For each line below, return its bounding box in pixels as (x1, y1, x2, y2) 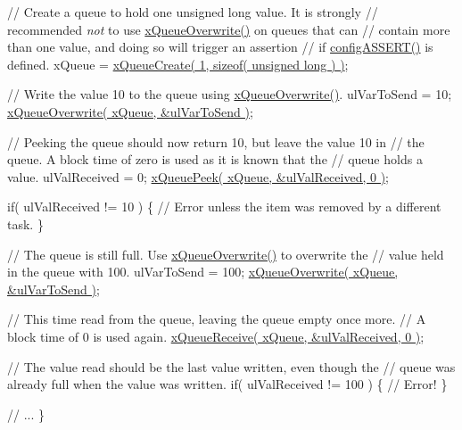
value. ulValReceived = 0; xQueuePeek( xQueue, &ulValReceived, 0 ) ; (7, 167, 389, 186)
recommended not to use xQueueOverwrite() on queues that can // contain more (7, 20, 450, 38)
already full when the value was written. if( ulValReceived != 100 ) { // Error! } (7, 375, 448, 393)
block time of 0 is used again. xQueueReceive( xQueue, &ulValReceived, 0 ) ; (7, 327, 425, 345)
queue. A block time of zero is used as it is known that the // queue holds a (7, 150, 423, 169)
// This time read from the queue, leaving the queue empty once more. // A (7, 310, 426, 328)
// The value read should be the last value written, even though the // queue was (7, 357, 456, 376)
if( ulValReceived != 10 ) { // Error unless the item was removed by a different (7, 197, 441, 216)
